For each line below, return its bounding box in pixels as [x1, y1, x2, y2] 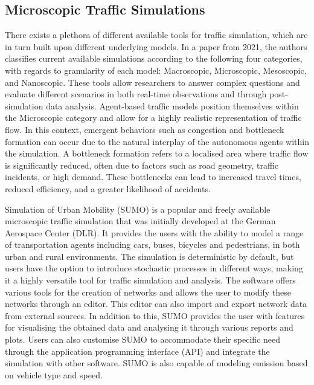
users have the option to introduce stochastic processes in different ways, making [5, 262, 303, 274]
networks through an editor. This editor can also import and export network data [5, 297, 307, 310]
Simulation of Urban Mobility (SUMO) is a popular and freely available [5, 202, 271, 215]
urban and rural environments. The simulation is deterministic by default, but [5, 250, 294, 262]
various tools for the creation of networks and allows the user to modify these [5, 285, 291, 298]
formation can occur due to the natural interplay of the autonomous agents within [5, 135, 309, 147]
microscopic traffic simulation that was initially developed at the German [5, 215, 276, 227]
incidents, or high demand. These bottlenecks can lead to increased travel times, [5, 170, 301, 183]
